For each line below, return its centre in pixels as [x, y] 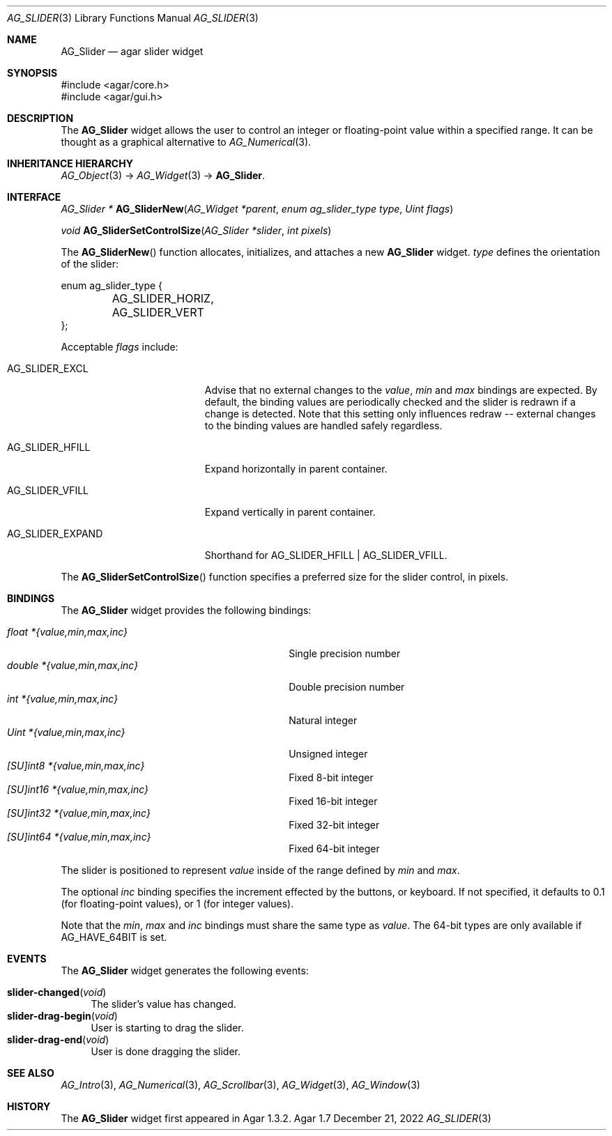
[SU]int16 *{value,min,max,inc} [78, 789]
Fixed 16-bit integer [333, 801]
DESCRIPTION [40, 118]
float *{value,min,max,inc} [68, 632]
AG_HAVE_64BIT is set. [114, 937]
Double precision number [347, 687]
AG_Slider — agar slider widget [132, 51]
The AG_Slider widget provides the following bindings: [186, 610]
